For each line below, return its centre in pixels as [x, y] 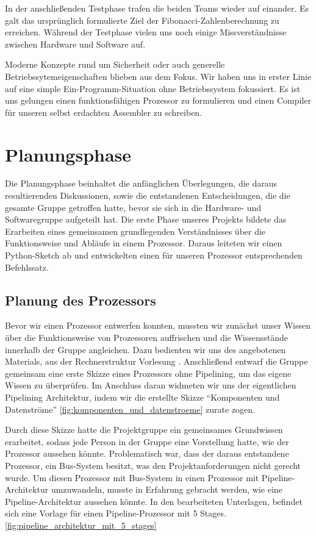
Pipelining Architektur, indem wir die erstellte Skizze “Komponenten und [142, 397]
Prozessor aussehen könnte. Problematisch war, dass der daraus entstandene [147, 453]
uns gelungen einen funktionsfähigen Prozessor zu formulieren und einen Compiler [158, 100]
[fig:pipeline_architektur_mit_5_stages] [81, 525]
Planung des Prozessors [81, 300]
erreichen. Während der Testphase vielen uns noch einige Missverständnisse [146, 32]
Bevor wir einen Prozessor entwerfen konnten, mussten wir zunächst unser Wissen [158, 325]
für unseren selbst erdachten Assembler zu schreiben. [104, 112]
